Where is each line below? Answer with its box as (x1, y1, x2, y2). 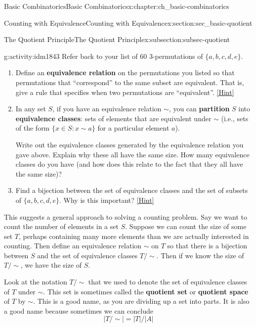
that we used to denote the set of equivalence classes (88, 277, 247, 287)
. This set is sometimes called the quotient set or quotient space (43, 286, 249, 296)
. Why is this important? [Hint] (59, 194, 154, 205)
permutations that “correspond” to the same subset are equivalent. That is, (15, 77, 244, 87)
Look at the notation (4, 277, 67, 287)
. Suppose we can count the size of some (125, 221, 247, 232)
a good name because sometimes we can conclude (4, 305, 153, 316)
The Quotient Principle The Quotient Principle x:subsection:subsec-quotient (4, 34, 230, 45)
